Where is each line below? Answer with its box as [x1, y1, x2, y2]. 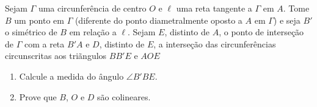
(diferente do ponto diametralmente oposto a [75, 13, 242, 26]
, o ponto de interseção [219, 26, 304, 38]
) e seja [273, 13, 301, 26]
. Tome [283, 2, 310, 14]
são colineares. [97, 90, 151, 103]
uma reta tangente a [176, 2, 252, 14]
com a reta [24, 37, 65, 50]
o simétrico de [5, 26, 57, 38]
